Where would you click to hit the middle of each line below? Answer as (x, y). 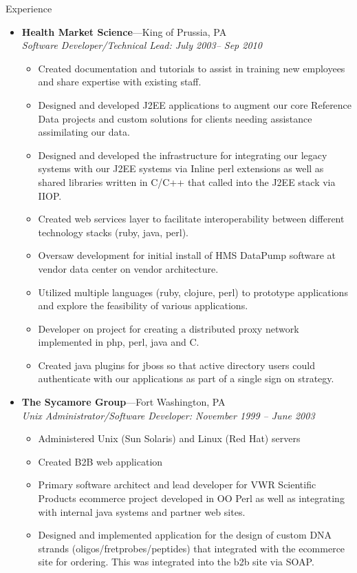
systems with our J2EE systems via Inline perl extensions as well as (181, 168)
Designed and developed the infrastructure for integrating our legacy (183, 155)
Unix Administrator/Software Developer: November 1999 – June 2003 (168, 415)
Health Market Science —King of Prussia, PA (124, 31)
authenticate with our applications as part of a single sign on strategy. (186, 378)
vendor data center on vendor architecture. (128, 268)
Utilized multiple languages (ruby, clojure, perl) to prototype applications (193, 292)
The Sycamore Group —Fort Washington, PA (123, 402)
